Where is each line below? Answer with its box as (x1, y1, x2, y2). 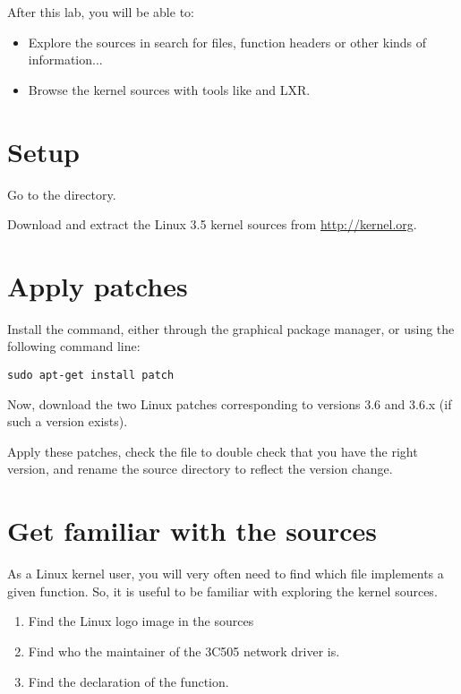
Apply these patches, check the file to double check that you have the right (7, 441, 418, 460)
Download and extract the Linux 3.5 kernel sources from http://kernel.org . (7, 215, 417, 234)
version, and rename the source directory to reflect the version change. (7, 459, 393, 478)
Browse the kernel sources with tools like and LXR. (28, 80, 311, 99)
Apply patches (7, 267, 188, 304)
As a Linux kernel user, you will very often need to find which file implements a (7, 564, 444, 583)
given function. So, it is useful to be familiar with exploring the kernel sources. (7, 581, 438, 600)
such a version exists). (7, 412, 128, 431)
